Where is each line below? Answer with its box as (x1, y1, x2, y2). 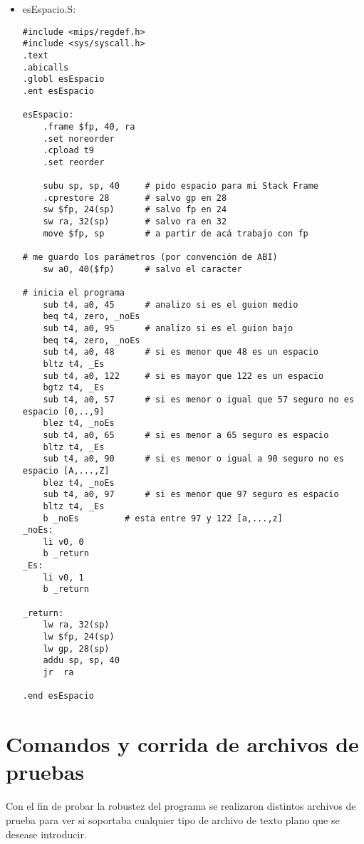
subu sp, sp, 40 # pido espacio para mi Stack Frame (43, 181, 319, 192)
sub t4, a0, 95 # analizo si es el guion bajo (43, 323, 293, 333)
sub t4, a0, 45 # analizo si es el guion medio (43, 299, 298, 310)
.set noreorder (43, 133, 115, 144)
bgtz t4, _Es (43, 382, 105, 393)
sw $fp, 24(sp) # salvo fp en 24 (43, 204, 227, 215)
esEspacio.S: (22, 1, 76, 16)
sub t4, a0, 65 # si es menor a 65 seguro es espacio (43, 429, 329, 440)
